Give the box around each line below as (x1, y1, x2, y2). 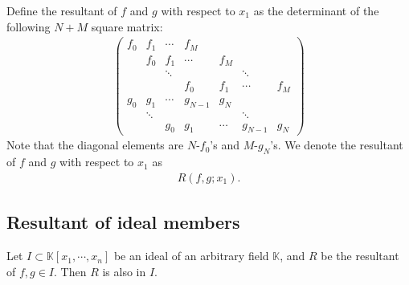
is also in (102, 263, 146, 279)
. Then (54, 263, 87, 279)
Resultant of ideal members (6, 210, 240, 234)
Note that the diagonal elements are (6, 136, 184, 153)
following (6, 18, 51, 35)
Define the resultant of (6, 2, 117, 18)
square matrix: (91, 18, 163, 35)
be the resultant (321, 247, 399, 264)
